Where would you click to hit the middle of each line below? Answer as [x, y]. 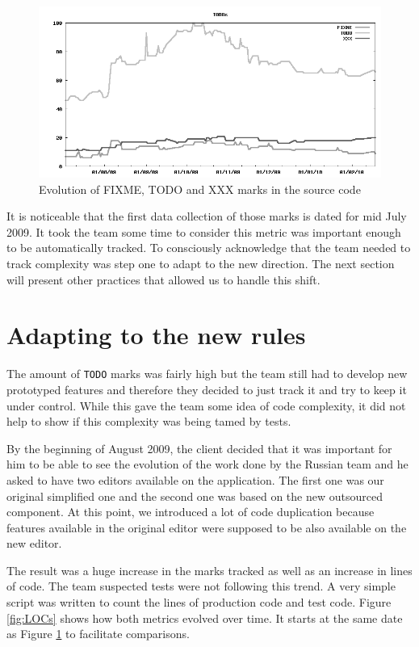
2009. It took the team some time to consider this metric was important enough [204, 231]
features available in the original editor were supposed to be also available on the [207, 527]
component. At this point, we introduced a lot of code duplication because [191, 512]
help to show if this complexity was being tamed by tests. [149, 421]
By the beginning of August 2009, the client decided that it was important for [199, 448]
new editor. [34, 543]
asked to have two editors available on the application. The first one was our [195, 479]
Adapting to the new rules [156, 335]
